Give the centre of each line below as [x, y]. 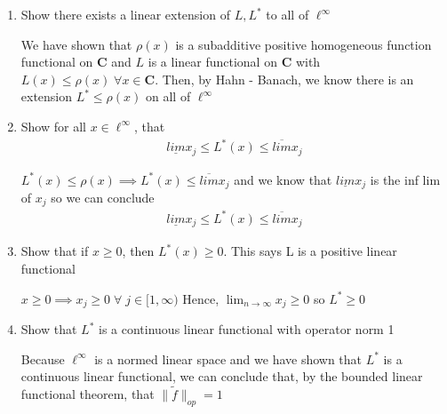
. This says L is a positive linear [310, 251]
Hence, [201, 298]
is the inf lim [405, 179]
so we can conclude [103, 197]
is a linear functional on [212, 62]
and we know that [283, 179]
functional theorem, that [88, 394]
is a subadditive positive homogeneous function [303, 44]
